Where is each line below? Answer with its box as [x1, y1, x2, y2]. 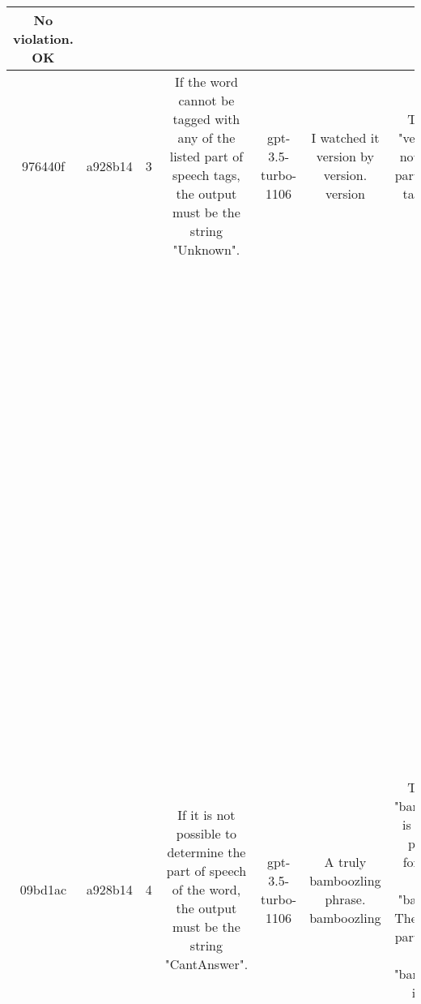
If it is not [177, 805, 236, 824]
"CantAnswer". [164, 955, 249, 973]
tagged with [172, 109, 240, 128]
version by [316, 147, 375, 165]
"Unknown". [172, 240, 240, 259]
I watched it [311, 128, 380, 147]
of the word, [172, 880, 241, 899]
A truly [324, 852, 367, 871]
